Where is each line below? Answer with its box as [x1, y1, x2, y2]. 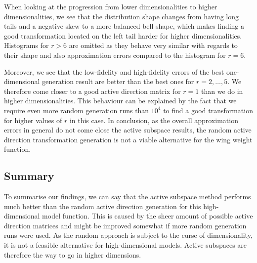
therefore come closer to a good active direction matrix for [4, 86, 181, 96]
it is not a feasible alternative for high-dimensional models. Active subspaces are [4, 240, 247, 250]
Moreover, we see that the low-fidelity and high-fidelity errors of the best [4, 66, 224, 77]
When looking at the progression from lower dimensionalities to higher [4, 1, 217, 11]
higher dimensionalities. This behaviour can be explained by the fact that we [4, 95, 237, 106]
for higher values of [4, 115, 62, 125]
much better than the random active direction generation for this [4, 201, 201, 211]
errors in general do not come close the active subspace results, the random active [4, 125, 252, 135]
